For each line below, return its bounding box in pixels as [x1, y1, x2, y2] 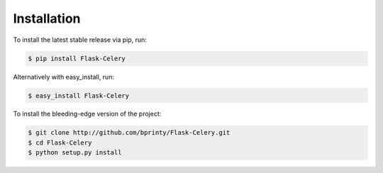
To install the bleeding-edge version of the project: [13, 110, 162, 118]
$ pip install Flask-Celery [28, 54, 126, 62]
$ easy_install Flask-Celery [28, 91, 130, 99]
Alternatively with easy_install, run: [13, 72, 115, 81]
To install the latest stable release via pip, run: [13, 35, 147, 44]
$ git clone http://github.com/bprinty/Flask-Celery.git [28, 128, 231, 137]
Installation [13, 11, 81, 26]
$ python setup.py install [28, 149, 122, 157]
